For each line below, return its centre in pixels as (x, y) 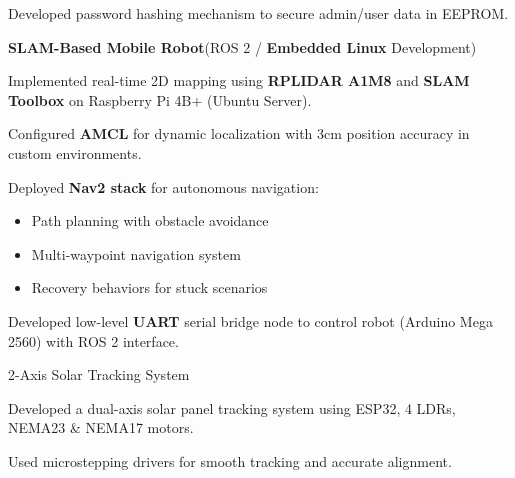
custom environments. (75, 152)
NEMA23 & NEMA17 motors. (101, 427)
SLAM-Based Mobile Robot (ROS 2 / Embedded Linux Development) (242, 46)
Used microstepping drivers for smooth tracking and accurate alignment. (230, 460)
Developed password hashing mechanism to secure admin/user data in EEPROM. (258, 13)
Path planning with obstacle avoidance (150, 220)
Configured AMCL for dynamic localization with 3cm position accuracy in (239, 133)
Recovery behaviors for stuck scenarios (149, 287)
